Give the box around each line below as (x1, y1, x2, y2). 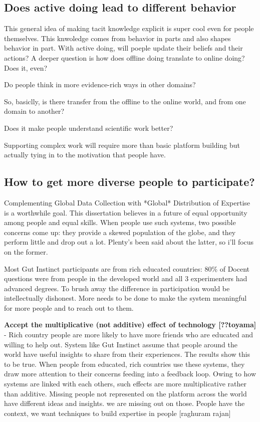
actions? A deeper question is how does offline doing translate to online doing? (4, 52, 245, 63)
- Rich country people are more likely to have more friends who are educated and (4, 329, 253, 340)
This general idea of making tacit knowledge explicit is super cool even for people (4, 23, 254, 34)
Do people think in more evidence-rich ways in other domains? (4, 79, 196, 90)
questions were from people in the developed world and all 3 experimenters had (4, 273, 247, 284)
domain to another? (4, 106, 65, 116)
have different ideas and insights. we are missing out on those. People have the (4, 398, 245, 408)
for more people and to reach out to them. (4, 302, 134, 313)
